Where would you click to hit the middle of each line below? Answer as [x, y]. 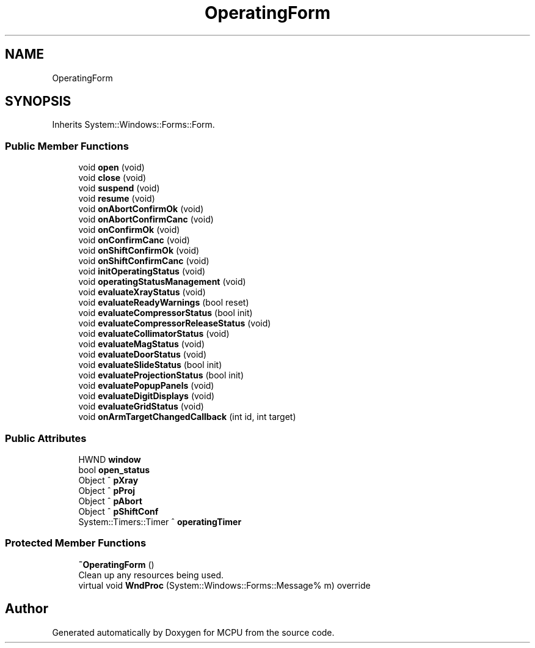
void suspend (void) [119, 188]
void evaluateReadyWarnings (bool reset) [164, 303]
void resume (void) [117, 199]
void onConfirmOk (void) [129, 230]
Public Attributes [46, 438]
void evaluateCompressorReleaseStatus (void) [175, 323]
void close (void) [112, 178]
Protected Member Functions [76, 543]
